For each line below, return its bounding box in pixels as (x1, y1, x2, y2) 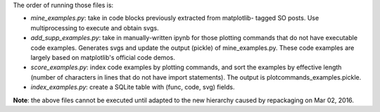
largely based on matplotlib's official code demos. (30, 53, 175, 61)
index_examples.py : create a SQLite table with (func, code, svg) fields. (30, 83, 235, 92)
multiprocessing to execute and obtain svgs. (30, 23, 159, 32)
